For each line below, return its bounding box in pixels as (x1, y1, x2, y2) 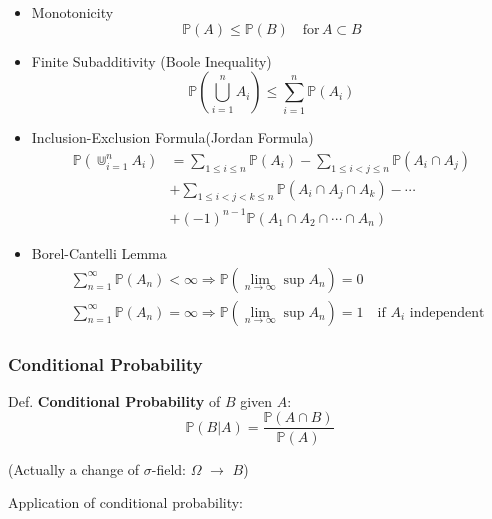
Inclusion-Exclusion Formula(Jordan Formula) (31, 127, 314, 148)
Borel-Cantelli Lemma (31, 242, 167, 263)
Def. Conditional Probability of (8, 390, 221, 411)
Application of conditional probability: (8, 492, 244, 513)
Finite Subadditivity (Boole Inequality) (31, 50, 272, 71)
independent (409, 305, 485, 320)
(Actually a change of (8, 458, 140, 479)
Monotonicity (31, 2, 114, 22)
